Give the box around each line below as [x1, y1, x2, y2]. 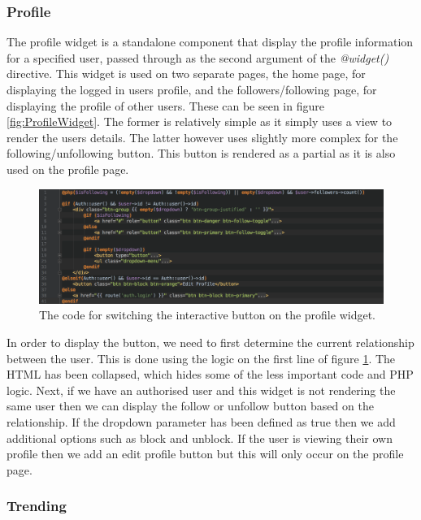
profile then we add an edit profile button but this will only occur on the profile [7, 445, 404, 462]
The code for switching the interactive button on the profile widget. [39, 306, 375, 323]
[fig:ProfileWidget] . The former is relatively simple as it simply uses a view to [7, 113, 393, 130]
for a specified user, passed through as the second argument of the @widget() [7, 49, 389, 66]
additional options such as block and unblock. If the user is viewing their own [7, 429, 393, 446]
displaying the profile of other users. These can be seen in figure [7, 97, 324, 114]
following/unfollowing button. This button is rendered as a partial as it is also [7, 145, 396, 162]
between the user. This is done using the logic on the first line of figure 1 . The [7, 349, 396, 366]
